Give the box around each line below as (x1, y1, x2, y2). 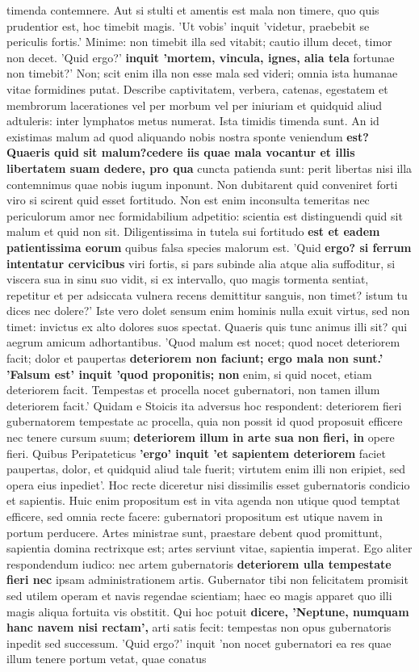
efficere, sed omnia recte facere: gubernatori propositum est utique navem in (6, 508, 383, 524)
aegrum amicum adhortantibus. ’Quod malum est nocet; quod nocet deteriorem (6, 334, 400, 351)
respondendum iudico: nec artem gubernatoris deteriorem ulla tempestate (6, 555, 392, 572)
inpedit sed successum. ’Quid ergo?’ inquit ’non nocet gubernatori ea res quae (6, 634, 392, 651)
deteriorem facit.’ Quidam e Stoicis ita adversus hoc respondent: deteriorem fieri (6, 397, 402, 414)
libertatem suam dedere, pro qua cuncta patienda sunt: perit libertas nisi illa (6, 159, 413, 176)
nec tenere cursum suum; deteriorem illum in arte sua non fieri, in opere (6, 429, 395, 446)
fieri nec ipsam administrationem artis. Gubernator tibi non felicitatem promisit (6, 571, 409, 588)
